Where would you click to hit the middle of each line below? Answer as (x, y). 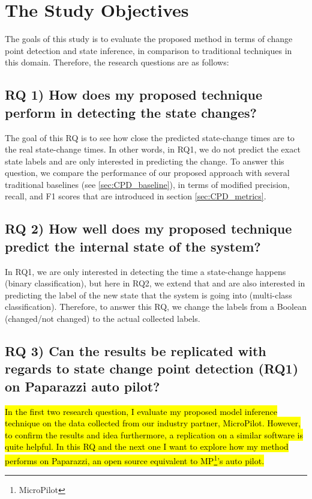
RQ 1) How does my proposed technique (133, 95)
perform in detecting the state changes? (131, 112)
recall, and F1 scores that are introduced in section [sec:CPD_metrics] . (136, 196)
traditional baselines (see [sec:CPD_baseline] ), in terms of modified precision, (147, 184)
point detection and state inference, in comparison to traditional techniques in (148, 50)
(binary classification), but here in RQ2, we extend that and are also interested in (155, 283)
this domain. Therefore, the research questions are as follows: (117, 62)
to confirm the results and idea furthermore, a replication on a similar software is (154, 434)
